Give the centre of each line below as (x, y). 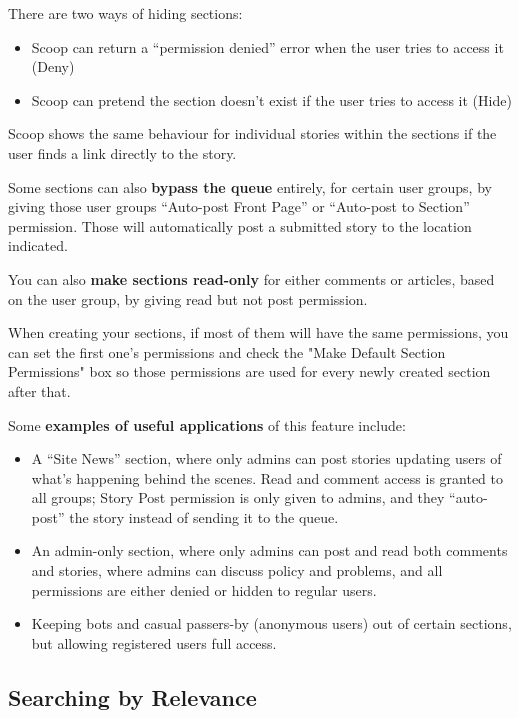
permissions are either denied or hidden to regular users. (204, 589)
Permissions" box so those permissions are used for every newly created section (249, 371)
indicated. (38, 245)
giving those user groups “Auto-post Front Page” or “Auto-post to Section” (239, 206)
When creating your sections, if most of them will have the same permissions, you (258, 332)
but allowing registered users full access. (154, 642)
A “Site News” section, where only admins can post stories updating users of (266, 458)
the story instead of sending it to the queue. (204, 516)
